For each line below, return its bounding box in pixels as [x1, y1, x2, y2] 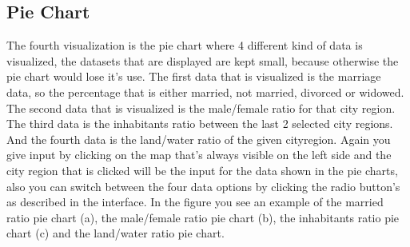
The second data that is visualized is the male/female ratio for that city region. [6, 99, 396, 116]
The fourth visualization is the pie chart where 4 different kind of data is [6, 37, 363, 54]
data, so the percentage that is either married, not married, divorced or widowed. [6, 83, 404, 100]
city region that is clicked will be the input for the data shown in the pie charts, [6, 161, 398, 178]
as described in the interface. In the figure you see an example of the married [6, 193, 384, 210]
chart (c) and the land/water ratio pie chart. [6, 225, 225, 241]
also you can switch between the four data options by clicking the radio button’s [6, 177, 400, 194]
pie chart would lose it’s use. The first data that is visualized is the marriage [6, 68, 381, 85]
